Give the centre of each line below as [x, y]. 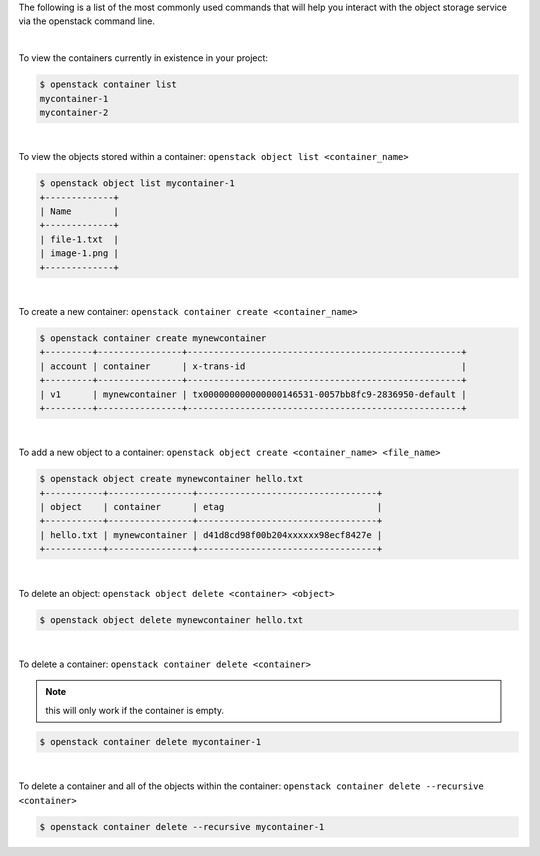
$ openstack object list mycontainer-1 [137, 183]
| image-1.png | [79, 253]
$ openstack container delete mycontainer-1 [150, 741]
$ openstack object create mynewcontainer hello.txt [171, 479]
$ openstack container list [108, 84]
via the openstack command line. [86, 21]
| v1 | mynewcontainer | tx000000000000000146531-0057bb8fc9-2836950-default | [253, 394]
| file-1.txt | [79, 239]
